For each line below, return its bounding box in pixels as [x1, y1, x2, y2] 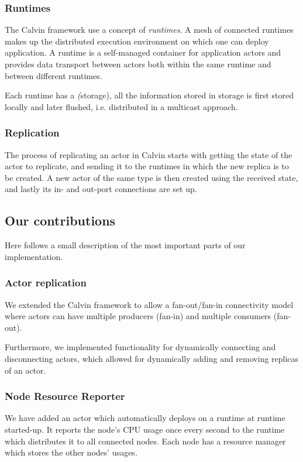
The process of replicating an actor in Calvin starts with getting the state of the [5, 148, 292, 160]
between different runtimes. [5, 69, 102, 81]
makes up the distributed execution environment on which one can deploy [5, 35, 269, 47]
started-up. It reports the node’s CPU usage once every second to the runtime [5, 423, 285, 435]
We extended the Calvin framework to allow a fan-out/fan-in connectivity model [5, 298, 294, 310]
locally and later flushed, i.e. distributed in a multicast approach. [5, 100, 238, 112]
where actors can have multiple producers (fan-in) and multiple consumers [5, 310, 271, 322]
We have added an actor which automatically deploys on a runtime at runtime [5, 412, 285, 424]
